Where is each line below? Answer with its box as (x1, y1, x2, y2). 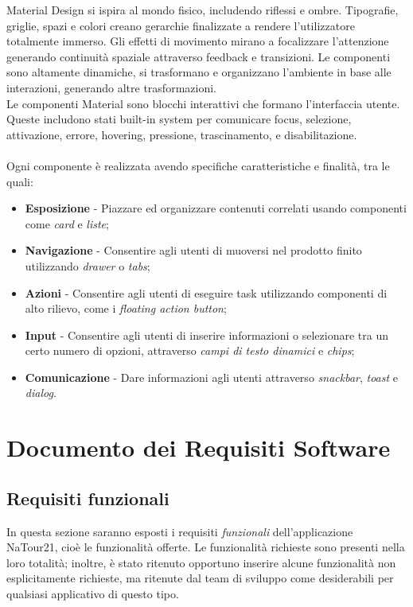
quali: (6, 173, 33, 189)
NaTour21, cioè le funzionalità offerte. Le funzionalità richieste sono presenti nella (6, 539, 405, 555)
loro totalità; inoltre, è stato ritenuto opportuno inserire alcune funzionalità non (6, 554, 396, 570)
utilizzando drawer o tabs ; (25, 257, 150, 274)
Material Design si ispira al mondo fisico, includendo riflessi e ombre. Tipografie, (6, 2, 399, 18)
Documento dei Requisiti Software (6, 431, 391, 464)
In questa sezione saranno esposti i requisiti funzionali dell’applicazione (6, 523, 353, 539)
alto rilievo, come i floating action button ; (25, 300, 227, 317)
